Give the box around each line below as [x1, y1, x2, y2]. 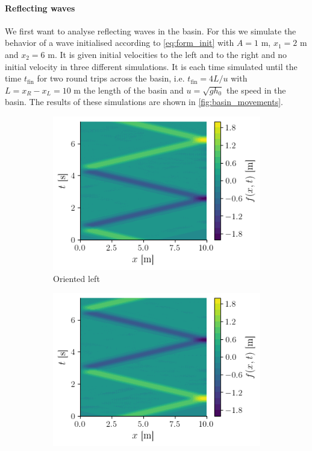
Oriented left [53, 272, 100, 284]
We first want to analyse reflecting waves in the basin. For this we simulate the [5, 24, 296, 37]
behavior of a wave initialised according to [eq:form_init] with [5, 36, 234, 49]
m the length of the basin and [73, 83, 184, 96]
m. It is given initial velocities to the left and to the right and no [48, 48, 287, 60]
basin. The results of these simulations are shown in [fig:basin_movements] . [5, 95, 283, 108]
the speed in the [226, 83, 286, 96]
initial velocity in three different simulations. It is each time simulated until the [5, 60, 298, 72]
